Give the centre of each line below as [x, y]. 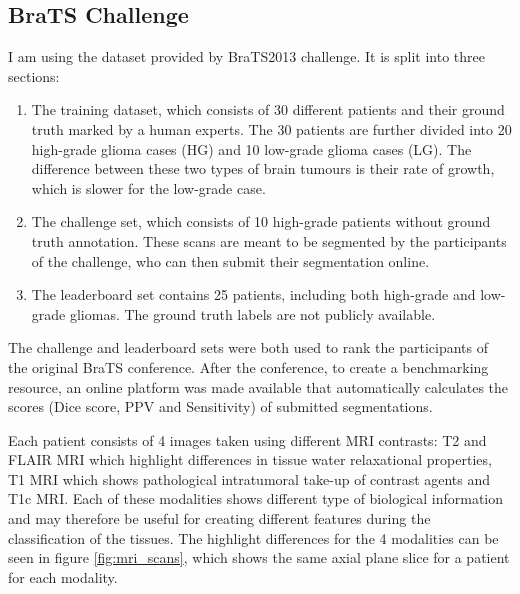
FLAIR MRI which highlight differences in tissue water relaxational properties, [250, 459]
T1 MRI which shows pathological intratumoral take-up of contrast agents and [249, 478]
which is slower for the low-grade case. [148, 187]
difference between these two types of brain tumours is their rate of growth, [263, 168]
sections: [34, 75]
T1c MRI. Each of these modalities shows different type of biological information [256, 498]
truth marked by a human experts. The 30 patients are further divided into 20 [271, 128]
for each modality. [63, 576]
